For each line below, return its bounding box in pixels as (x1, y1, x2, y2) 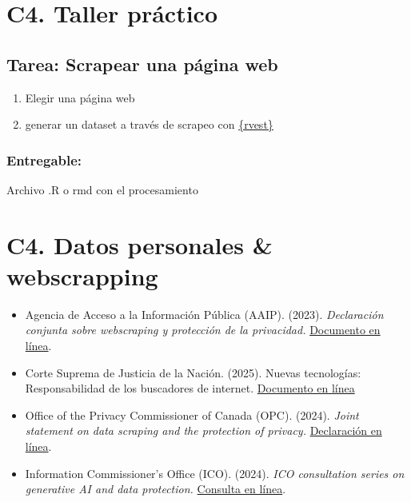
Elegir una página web (25, 89, 135, 106)
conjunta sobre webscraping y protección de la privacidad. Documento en (25, 321, 381, 338)
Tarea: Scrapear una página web (6, 51, 278, 76)
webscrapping (6, 259, 158, 292)
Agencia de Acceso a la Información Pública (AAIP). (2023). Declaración (25, 305, 384, 322)
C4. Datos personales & (6, 228, 273, 261)
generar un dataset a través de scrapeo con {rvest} (25, 116, 273, 133)
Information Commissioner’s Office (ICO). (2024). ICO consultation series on (25, 464, 405, 481)
